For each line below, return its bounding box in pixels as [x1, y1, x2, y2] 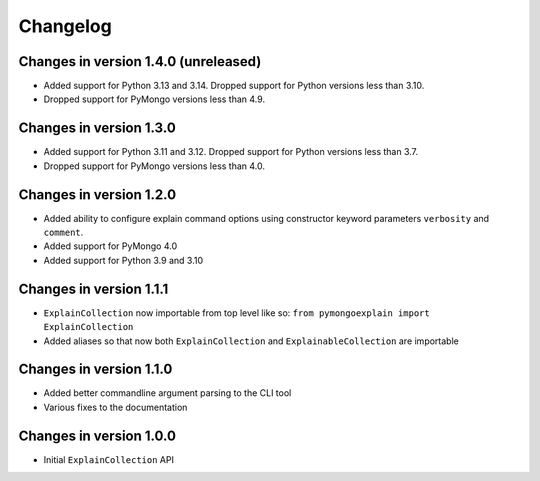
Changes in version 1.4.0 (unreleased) [18, 53, 262, 70]
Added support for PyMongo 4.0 [43, 240, 178, 252]
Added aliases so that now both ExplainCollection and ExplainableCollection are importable [43, 335, 459, 347]
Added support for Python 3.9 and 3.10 [43, 254, 204, 266]
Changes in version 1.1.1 [18, 280, 169, 297]
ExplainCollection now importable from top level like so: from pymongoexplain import [43, 306, 430, 319]
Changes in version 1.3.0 [18, 120, 177, 137]
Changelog [18, 15, 112, 37]
